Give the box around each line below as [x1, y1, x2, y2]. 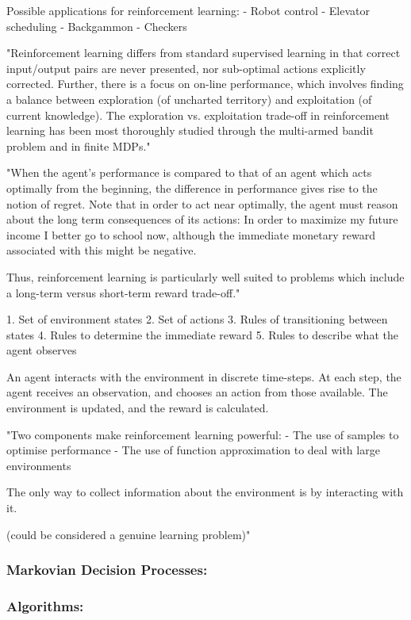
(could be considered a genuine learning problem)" [6, 526, 251, 542]
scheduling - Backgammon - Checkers [6, 17, 187, 34]
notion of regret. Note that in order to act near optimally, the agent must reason [6, 195, 398, 212]
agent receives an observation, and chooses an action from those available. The [6, 384, 388, 400]
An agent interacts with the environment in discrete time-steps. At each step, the [6, 368, 401, 385]
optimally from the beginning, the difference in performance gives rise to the [6, 179, 378, 196]
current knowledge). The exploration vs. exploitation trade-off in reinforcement [6, 106, 390, 123]
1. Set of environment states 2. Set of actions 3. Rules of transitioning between [6, 311, 388, 327]
